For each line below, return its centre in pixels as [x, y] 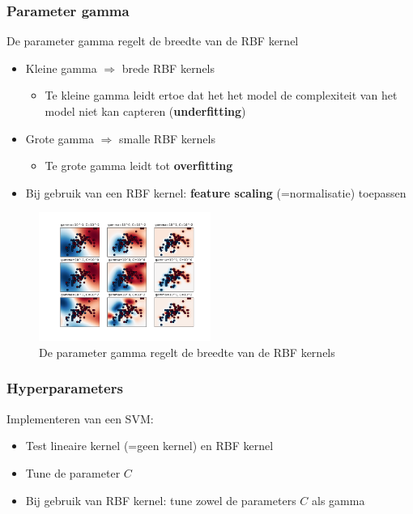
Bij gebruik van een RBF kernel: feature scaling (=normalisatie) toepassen [216, 192]
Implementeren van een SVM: [80, 418]
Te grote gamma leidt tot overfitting [139, 166]
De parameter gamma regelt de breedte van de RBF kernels [187, 352]
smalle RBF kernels [167, 138]
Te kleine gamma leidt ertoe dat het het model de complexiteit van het [221, 95]
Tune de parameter [73, 472]
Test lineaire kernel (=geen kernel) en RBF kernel [149, 446]
